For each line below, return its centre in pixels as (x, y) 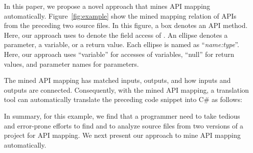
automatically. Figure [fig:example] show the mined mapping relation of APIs (120, 15)
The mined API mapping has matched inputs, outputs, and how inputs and (117, 80)
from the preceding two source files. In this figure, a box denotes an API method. (126, 25)
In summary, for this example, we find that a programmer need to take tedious (122, 115)
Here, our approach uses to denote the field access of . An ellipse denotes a (116, 35)
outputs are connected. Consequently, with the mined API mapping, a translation (126, 89)
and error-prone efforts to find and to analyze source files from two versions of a (124, 125)
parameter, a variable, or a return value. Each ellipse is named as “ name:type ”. (122, 44)
